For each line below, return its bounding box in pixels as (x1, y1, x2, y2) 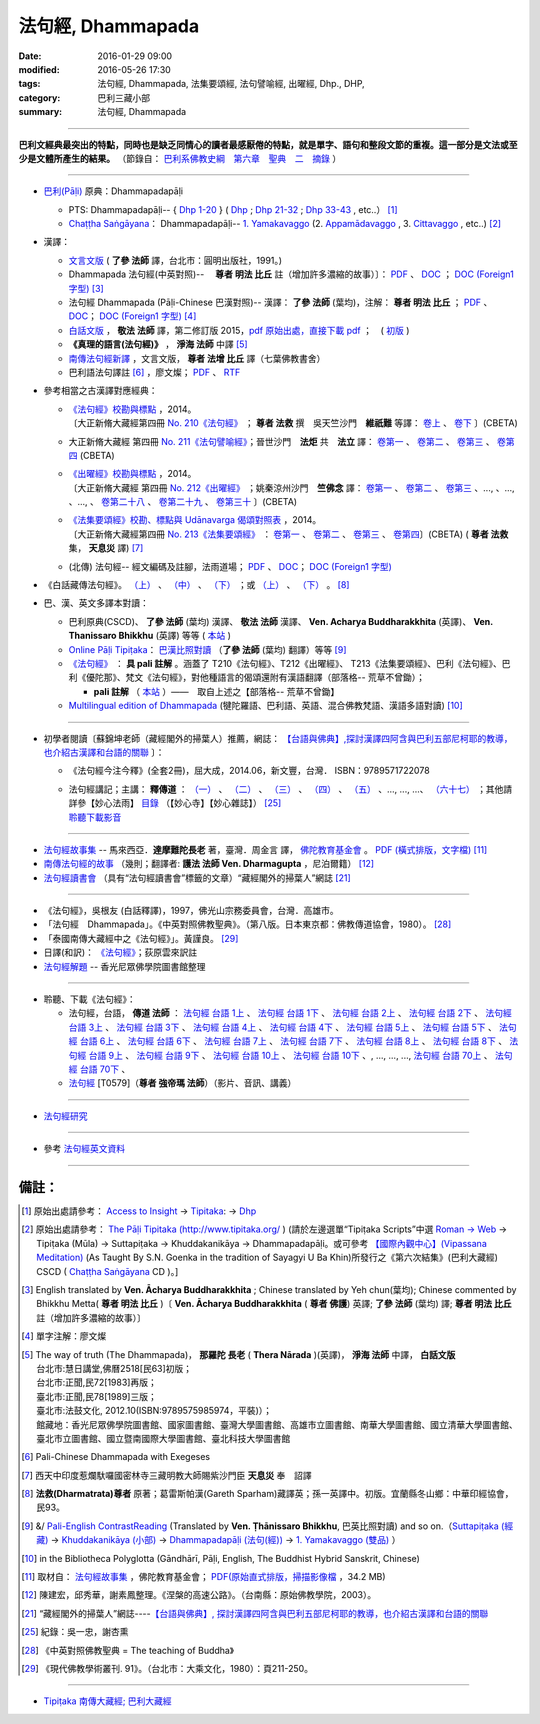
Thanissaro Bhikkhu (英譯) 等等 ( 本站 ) (68, 630, 232, 642)
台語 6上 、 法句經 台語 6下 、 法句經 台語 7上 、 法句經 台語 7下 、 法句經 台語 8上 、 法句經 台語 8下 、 (79, 1035, 508, 1047)
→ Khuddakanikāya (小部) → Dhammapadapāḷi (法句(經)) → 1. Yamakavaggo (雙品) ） (50, 1534, 401, 1546)
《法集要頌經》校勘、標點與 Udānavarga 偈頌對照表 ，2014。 (68, 514, 322, 526)
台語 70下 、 (79, 1063, 131, 1075)
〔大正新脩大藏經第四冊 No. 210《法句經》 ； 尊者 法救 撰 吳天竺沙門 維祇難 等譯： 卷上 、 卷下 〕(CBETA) (68, 417, 519, 429)
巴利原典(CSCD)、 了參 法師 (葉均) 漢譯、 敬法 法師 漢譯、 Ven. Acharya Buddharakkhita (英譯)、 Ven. (68, 615, 494, 627)
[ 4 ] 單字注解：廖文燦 (21, 1330, 107, 1342)
